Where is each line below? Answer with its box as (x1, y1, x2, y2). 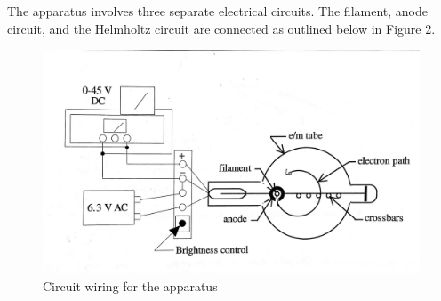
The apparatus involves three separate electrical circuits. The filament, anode (7, 2, 428, 20)
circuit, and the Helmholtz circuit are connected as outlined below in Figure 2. (7, 19, 436, 37)
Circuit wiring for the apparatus (43, 276, 218, 295)
